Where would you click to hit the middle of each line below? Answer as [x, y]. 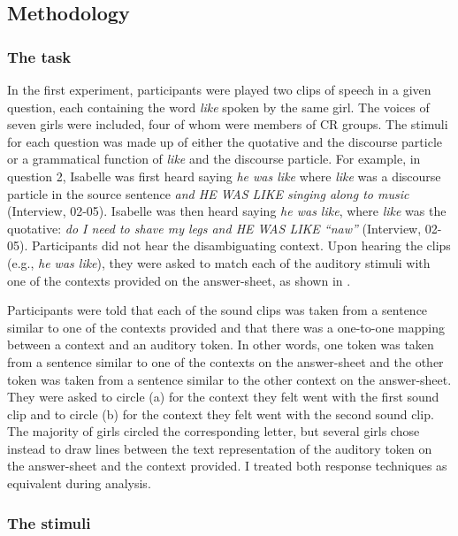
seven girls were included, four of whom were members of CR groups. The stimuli [228, 124]
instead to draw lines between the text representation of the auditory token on [220, 448]
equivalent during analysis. [79, 483]
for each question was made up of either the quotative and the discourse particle [225, 141]
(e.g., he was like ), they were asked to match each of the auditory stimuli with [219, 262]
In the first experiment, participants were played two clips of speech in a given [219, 89]
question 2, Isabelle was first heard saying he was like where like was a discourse [224, 176]
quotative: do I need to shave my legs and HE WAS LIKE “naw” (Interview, [214, 228]
